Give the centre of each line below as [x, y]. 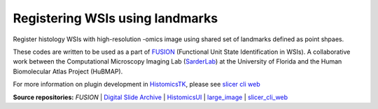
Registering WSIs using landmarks [115, 18]
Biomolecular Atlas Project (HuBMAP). [68, 71]
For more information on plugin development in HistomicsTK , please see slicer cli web [136, 85]
